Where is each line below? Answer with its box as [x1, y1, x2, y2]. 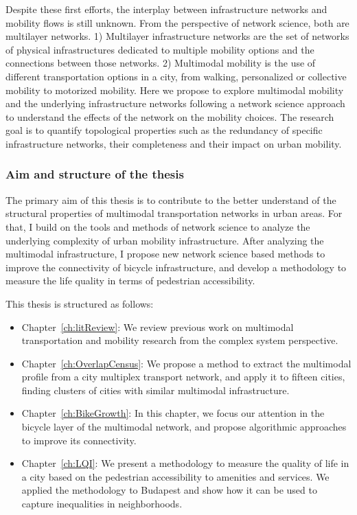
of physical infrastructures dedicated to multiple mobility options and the [5, 42, 314, 56]
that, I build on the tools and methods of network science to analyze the [5, 219, 310, 233]
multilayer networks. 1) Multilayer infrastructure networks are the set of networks [5, 29, 349, 43]
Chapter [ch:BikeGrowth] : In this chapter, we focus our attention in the [21, 406, 325, 420]
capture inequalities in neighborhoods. [21, 496, 183, 511]
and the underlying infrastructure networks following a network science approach [5, 96, 345, 111]
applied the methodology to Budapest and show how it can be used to [21, 483, 317, 497]
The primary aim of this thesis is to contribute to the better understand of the [5, 192, 336, 207]
